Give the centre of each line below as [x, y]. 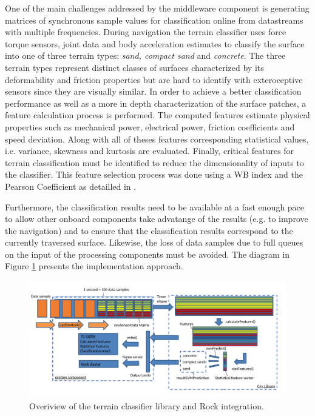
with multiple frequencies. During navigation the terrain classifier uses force [146, 32]
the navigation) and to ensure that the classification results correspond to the [149, 230]
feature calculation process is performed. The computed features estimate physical [157, 115]
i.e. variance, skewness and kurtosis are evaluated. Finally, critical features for [150, 151]
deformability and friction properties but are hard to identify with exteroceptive [154, 79]
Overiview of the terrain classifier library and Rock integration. [147, 405]
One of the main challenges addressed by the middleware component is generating [157, 8]
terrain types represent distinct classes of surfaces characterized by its [134, 67]
